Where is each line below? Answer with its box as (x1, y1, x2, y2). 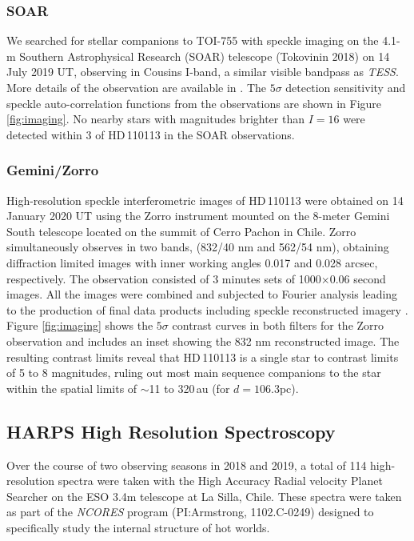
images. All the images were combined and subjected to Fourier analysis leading (6, 286, 398, 303)
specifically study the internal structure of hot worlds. (6, 519, 270, 535)
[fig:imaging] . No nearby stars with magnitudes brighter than (6, 110, 305, 127)
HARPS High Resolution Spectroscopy (6, 419, 336, 443)
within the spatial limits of (6, 379, 137, 396)
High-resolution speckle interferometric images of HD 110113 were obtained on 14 (6, 191, 404, 208)
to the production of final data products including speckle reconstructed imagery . (6, 301, 408, 318)
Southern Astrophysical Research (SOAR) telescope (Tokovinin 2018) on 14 (19, 47, 390, 64)
